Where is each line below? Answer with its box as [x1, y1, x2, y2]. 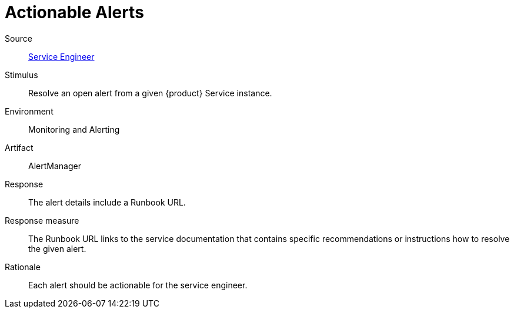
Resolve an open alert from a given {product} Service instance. [28, 87, 272, 98]
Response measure [5, 215, 79, 226]
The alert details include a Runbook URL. [28, 197, 186, 207]
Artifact [5, 142, 34, 153]
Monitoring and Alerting [28, 124, 120, 134]
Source [5, 33, 32, 43]
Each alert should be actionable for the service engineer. [28, 280, 248, 290]
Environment [5, 106, 54, 116]
